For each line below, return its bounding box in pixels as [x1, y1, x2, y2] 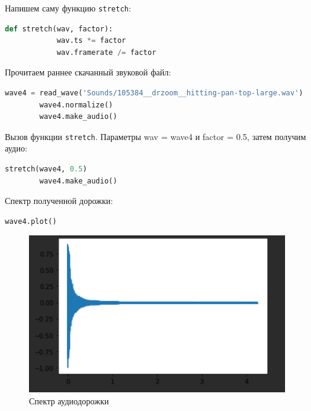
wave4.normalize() [39, 100, 113, 109]
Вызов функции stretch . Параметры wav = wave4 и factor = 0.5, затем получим [5, 130, 306, 142]
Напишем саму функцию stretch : [5, 2, 131, 14]
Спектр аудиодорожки [29, 394, 109, 407]
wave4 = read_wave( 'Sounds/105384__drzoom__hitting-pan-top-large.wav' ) [5, 89, 303, 98]
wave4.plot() [5, 217, 57, 226]
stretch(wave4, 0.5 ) [5, 165, 88, 174]
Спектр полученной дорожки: [5, 194, 113, 207]
